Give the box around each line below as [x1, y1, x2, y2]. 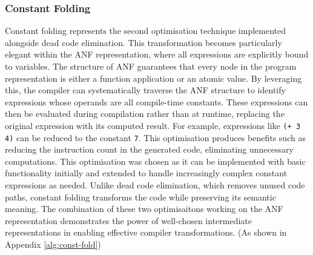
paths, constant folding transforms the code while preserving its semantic [5, 190, 276, 203]
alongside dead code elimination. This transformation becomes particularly [5, 36, 282, 48]
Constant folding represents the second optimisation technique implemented [5, 24, 286, 37]
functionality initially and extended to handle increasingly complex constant [5, 167, 288, 179]
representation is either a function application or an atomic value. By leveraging [5, 71, 302, 84]
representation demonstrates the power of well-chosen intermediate [5, 214, 252, 227]
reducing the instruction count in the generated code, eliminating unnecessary [5, 143, 294, 156]
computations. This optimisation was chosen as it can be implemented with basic [5, 154, 306, 167]
